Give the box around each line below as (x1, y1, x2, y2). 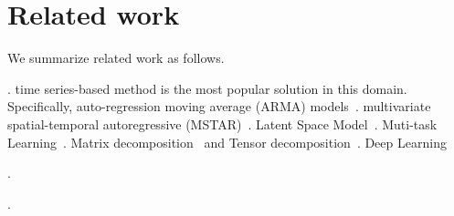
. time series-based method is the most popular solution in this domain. (7, 78, 407, 98)
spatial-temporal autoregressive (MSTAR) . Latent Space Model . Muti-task (7, 114, 438, 133)
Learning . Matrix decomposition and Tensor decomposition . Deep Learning (7, 132, 447, 151)
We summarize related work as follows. (7, 48, 225, 67)
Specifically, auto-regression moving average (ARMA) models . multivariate (7, 97, 431, 116)
